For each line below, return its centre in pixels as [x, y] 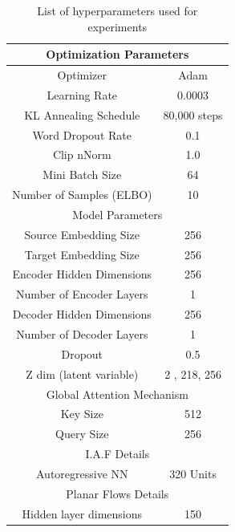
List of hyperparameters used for [118, 10]
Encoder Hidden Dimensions [82, 274]
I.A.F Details [118, 454]
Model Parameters [118, 214]
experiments [118, 26]
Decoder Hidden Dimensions [82, 314]
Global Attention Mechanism [117, 394]
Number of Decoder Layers [82, 334]
